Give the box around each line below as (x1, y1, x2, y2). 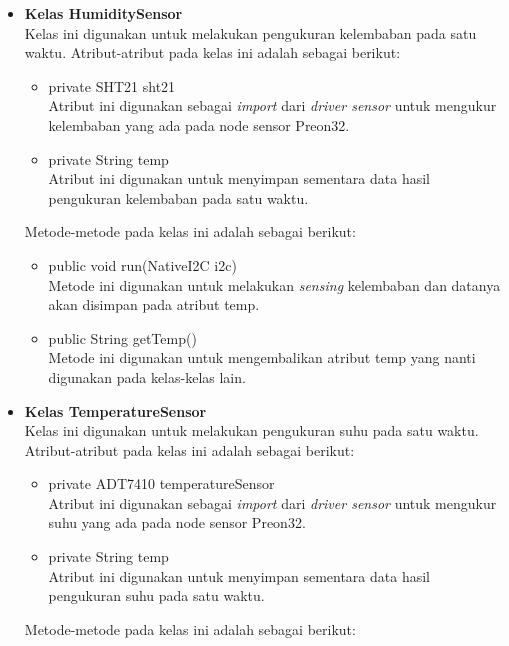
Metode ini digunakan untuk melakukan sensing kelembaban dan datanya (48, 274, 501, 295)
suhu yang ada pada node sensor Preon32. (48, 512, 306, 533)
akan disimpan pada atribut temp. (48, 294, 260, 315)
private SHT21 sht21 (48, 75, 176, 96)
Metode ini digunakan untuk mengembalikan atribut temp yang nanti (48, 347, 476, 368)
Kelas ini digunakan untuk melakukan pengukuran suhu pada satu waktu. (24, 420, 479, 441)
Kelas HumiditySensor (24, 3, 183, 23)
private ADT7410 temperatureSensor (48, 473, 275, 494)
